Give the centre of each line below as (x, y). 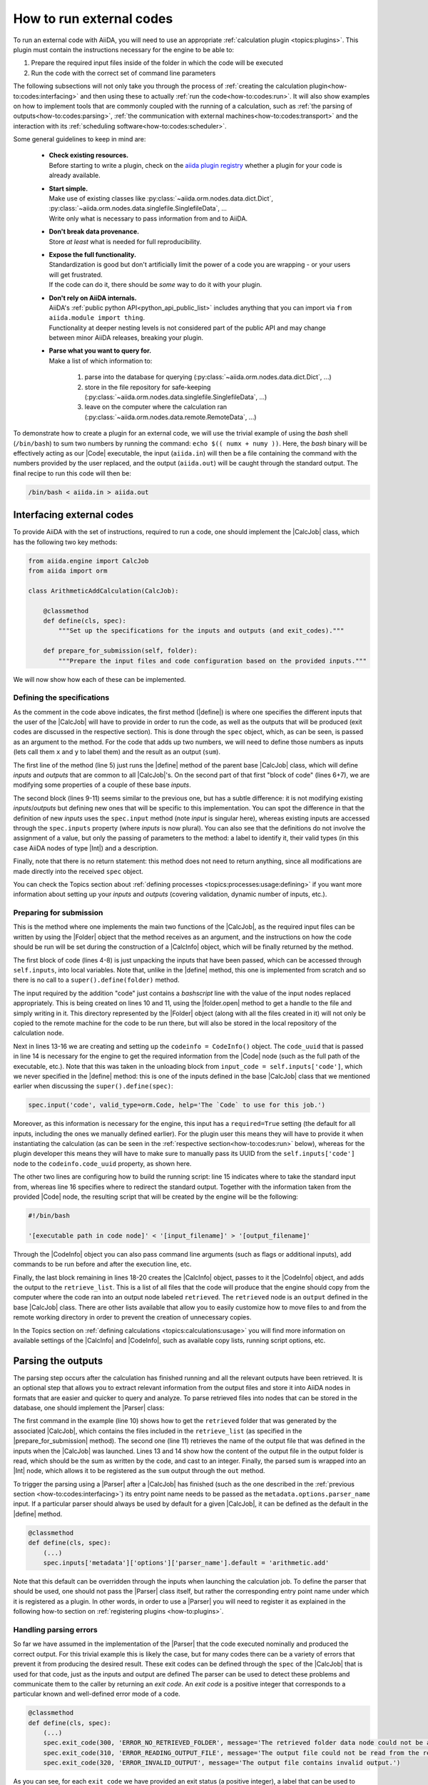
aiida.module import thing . (97, 318)
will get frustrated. (76, 274)
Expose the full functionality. (93, 254)
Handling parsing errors (55, 1629)
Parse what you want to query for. (100, 351)
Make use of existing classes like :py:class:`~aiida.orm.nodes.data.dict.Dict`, (161, 198)
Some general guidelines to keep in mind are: (80, 139)
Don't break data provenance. (94, 231)
